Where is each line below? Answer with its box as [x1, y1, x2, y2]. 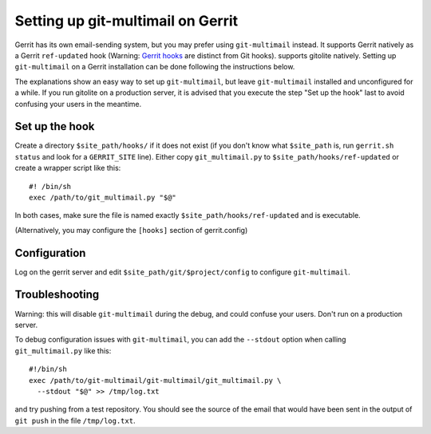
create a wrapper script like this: [14, 164, 121, 173]
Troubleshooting [14, 288, 100, 302]
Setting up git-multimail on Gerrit [14, 12, 239, 30]
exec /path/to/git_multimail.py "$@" [29, 192, 177, 202]
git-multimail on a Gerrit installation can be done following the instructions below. [14, 62, 295, 72]
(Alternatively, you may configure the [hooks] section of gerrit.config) [14, 225, 248, 235]
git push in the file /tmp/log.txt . [14, 416, 136, 425]
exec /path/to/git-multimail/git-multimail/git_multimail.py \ [29, 376, 282, 385]
